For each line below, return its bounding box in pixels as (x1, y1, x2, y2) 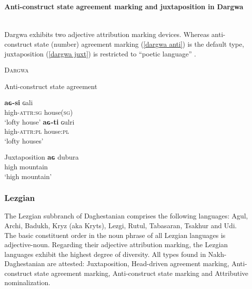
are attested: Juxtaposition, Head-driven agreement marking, (47, 258, 230, 269)
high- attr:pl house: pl (4, 126, 69, 136)
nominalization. (4, 277, 51, 288)
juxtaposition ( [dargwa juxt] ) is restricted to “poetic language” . (4, 48, 196, 58)
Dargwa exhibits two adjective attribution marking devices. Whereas (4, 29, 210, 39)
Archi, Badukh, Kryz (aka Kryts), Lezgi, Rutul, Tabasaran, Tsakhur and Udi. (4, 220, 237, 230)
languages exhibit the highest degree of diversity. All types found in (4, 249, 206, 259)
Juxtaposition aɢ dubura (4, 152, 79, 162)
